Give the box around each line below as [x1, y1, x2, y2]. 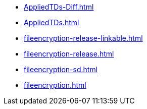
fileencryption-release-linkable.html [24, 34, 143, 42]
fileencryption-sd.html [24, 65, 98, 74]
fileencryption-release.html [24, 49, 114, 58]
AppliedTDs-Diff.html [24, 3, 94, 11]
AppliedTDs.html [24, 18, 79, 27]
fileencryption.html [24, 81, 86, 89]
